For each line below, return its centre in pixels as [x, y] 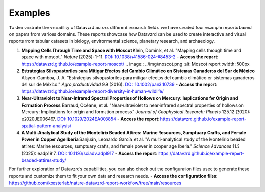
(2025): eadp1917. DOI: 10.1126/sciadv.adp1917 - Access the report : [89, 153]
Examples [29, 13]
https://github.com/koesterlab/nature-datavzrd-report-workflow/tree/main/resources [95, 183]
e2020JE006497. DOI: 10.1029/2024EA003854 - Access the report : [90, 119]
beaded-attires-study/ [44, 160]
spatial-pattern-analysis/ [46, 126]
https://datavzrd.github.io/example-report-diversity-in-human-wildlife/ [93, 91]
